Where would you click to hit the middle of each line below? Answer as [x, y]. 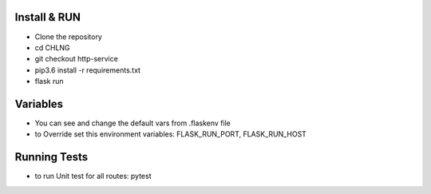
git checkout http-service [77, 59]
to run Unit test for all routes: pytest [93, 176]
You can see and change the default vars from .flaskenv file [132, 123]
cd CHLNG [53, 47]
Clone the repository [69, 37]
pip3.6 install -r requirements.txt [88, 70]
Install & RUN [48, 17]
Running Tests [51, 157]
